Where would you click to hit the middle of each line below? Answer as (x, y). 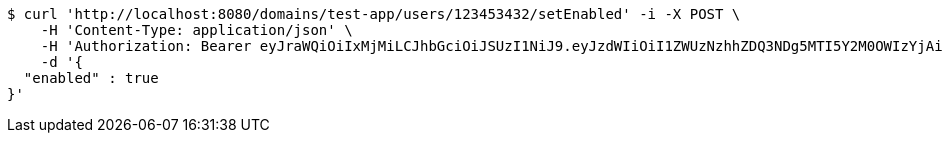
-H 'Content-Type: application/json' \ (196, 30)
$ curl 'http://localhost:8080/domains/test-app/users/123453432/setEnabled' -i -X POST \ (374, 14)
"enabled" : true (91, 78)
